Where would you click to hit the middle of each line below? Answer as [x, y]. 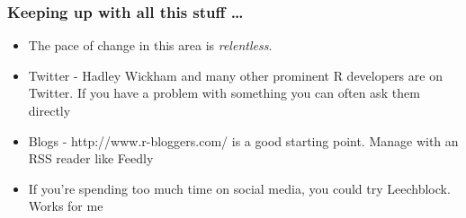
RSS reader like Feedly [91, 158]
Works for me [66, 206]
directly [49, 110]
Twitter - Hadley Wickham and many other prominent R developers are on [235, 75]
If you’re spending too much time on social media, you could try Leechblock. [239, 188]
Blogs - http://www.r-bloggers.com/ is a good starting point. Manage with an [243, 140]
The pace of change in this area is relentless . [150, 45]
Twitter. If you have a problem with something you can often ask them [224, 93]
